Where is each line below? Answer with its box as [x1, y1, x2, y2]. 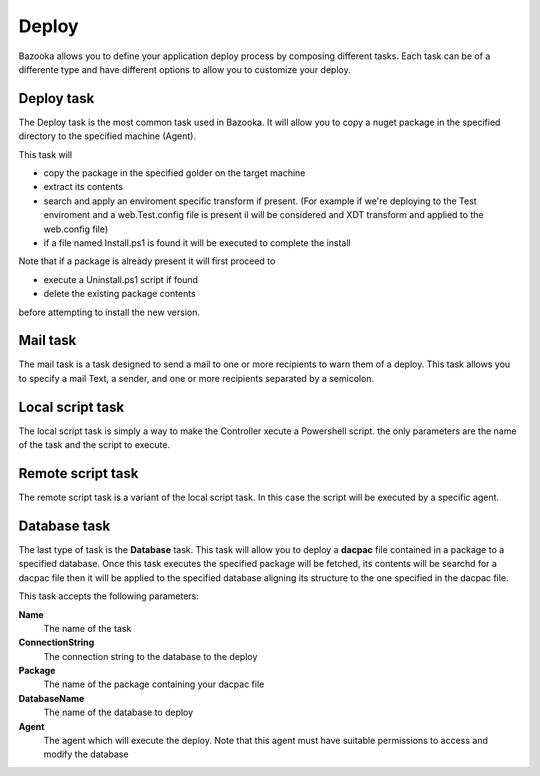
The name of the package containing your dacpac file [43, 678, 265, 690]
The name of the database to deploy [43, 706, 194, 719]
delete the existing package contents [43, 288, 196, 300]
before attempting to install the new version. [18, 306, 200, 318]
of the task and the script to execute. [18, 439, 170, 451]
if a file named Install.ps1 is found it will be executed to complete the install [43, 236, 351, 249]
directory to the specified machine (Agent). [18, 130, 197, 142]
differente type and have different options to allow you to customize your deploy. [18, 63, 351, 75]
